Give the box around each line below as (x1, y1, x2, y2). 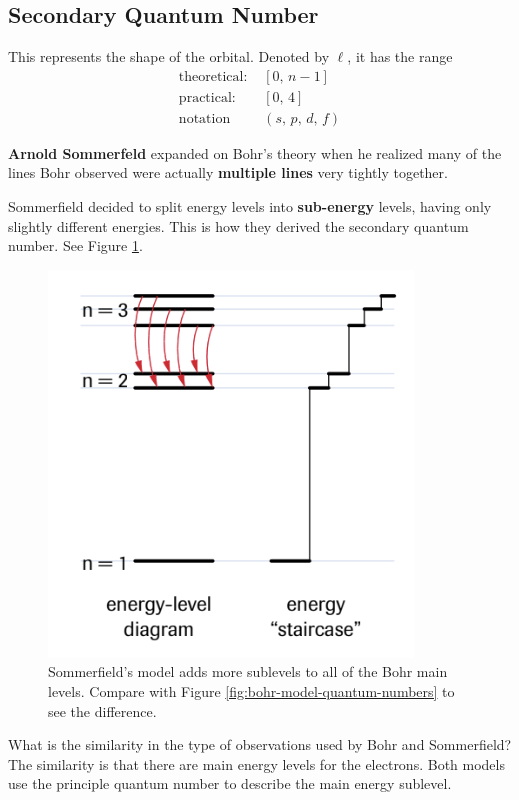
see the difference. (48, 700, 157, 721)
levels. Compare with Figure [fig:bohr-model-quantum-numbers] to (48, 681, 455, 702)
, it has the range (347, 46, 453, 67)
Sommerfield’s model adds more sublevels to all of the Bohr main (48, 661, 448, 682)
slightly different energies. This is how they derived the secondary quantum (8, 215, 469, 236)
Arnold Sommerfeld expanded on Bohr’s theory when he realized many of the (8, 142, 502, 163)
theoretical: (178, 69, 248, 84)
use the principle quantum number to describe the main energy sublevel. (8, 773, 452, 794)
